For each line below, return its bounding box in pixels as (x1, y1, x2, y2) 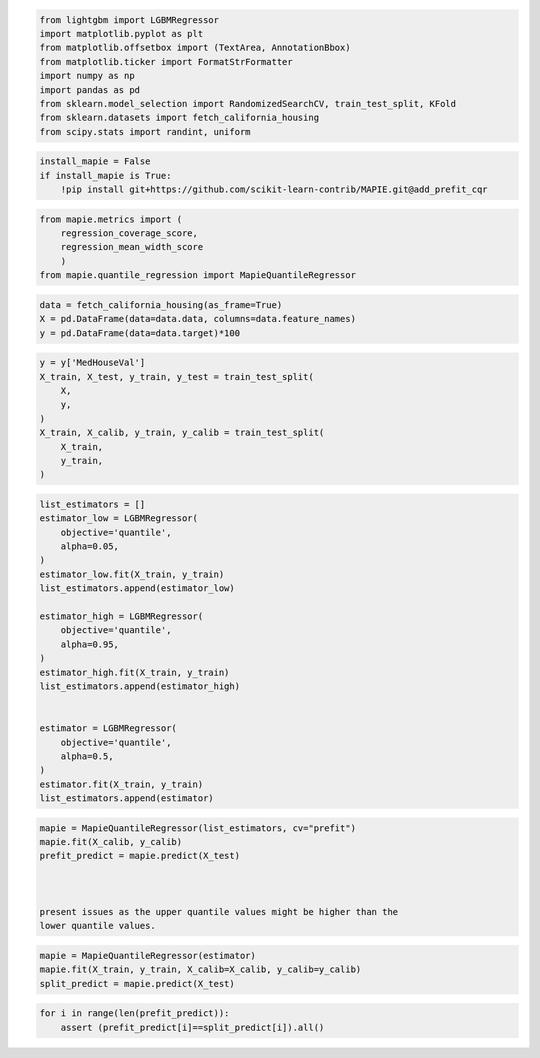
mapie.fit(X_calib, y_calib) (39, 836, 183, 848)
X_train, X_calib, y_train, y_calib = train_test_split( (39, 427, 325, 439)
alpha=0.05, (60, 541, 120, 552)
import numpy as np (39, 70, 135, 82)
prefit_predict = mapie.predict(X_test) (39, 850, 240, 862)
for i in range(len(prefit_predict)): (39, 1008, 230, 1019)
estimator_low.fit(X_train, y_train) (39, 568, 225, 580)
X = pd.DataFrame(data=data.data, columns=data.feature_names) (39, 313, 357, 325)
